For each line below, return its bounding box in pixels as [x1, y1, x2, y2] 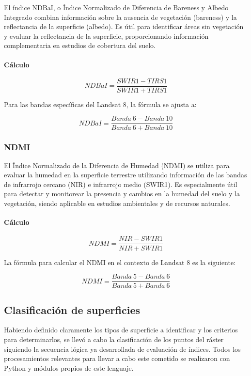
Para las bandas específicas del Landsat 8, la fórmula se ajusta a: [4, 99, 197, 109]
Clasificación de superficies [4, 302, 141, 317]
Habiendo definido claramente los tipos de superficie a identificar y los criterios [4, 325, 238, 335]
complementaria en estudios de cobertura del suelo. [4, 40, 156, 50]
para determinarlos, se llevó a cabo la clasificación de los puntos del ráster [4, 334, 224, 344]
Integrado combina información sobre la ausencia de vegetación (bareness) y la [4, 12, 237, 22]
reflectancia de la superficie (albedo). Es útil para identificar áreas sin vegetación [4, 21, 244, 31]
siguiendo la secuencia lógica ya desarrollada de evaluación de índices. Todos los [4, 344, 241, 354]
